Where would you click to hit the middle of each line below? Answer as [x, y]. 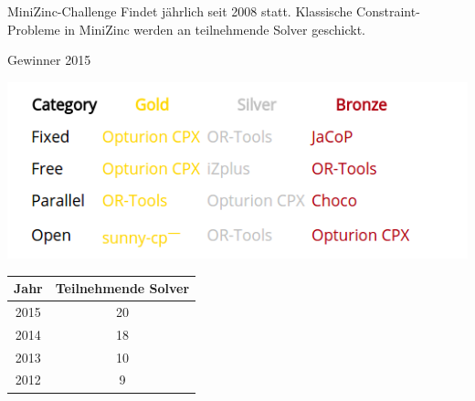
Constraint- [388, 11]
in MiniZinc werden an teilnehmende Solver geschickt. [215, 29]
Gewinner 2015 [49, 60]
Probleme [34, 29]
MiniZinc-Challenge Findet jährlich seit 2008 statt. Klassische [180, 11]
